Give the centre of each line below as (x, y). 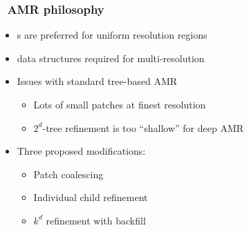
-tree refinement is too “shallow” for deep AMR (143, 127)
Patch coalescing (68, 174)
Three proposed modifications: (81, 151)
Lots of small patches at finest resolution (120, 104)
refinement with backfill (96, 220)
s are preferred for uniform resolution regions (112, 35)
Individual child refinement (91, 197)
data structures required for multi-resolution (111, 58)
